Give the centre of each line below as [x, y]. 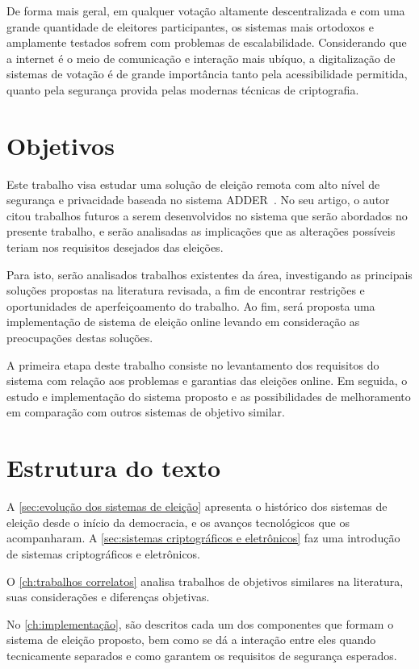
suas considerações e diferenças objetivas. [108, 597]
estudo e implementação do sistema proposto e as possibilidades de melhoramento [209, 396]
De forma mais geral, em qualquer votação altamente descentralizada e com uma [206, 10]
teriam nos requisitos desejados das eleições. [115, 247]
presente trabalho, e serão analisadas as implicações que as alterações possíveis [201, 231]
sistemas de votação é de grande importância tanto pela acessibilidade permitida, [207, 74]
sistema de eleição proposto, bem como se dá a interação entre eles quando [191, 640]
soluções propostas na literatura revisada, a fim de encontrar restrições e [186, 290]
